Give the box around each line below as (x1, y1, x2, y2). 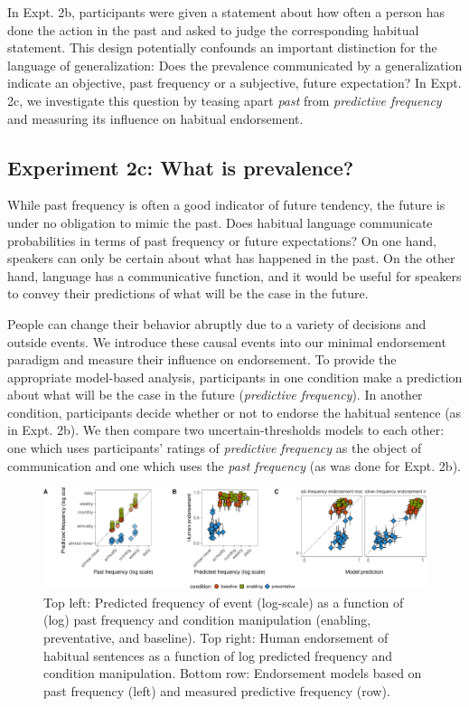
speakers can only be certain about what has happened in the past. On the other (7, 249, 455, 268)
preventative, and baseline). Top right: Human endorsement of (43, 628, 389, 647)
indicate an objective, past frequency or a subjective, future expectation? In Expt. (7, 73, 462, 92)
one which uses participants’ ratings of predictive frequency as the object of (7, 438, 422, 457)
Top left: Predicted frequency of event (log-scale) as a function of (43, 592, 404, 611)
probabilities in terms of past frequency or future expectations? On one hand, (7, 231, 436, 250)
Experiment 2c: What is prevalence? (7, 153, 354, 181)
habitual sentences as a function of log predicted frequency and (43, 646, 393, 665)
